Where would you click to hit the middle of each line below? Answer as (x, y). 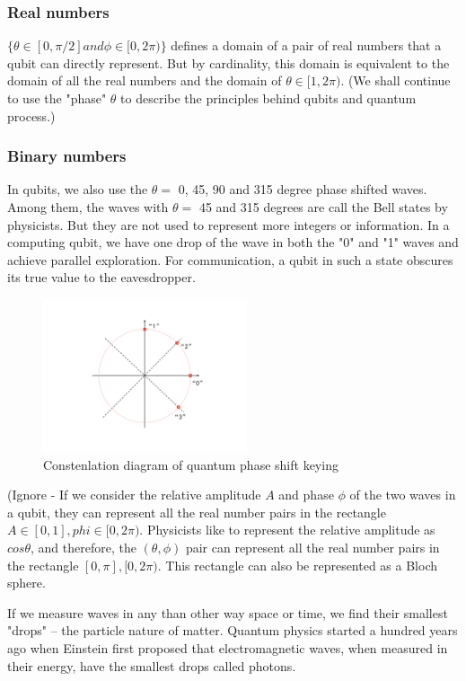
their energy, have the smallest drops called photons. (152, 665)
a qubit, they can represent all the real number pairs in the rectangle (197, 512)
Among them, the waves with (88, 207)
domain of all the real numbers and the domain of (145, 80)
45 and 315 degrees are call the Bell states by (323, 207)
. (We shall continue (396, 80)
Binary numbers (67, 156)
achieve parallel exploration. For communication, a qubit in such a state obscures (230, 259)
